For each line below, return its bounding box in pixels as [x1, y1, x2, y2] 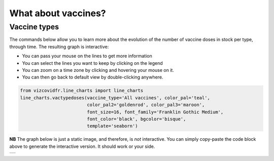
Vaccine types [9, 22, 59, 31]
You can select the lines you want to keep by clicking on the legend [22, 60, 163, 66]
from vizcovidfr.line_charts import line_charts [20, 88, 144, 94]
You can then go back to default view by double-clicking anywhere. [22, 74, 163, 80]
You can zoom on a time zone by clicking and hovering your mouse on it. [22, 67, 175, 73]
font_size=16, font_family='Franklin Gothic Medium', [87, 109, 224, 115]
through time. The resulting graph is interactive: [9, 44, 109, 50]
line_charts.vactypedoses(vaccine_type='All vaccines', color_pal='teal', [20, 95, 211, 101]
